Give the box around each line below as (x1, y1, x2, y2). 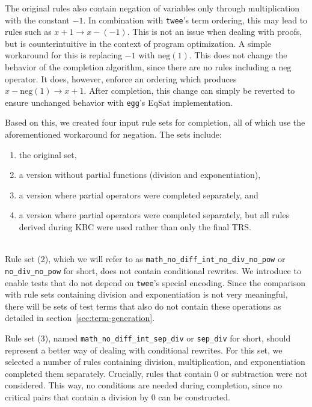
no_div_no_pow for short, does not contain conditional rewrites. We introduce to (5, 264, 301, 277)
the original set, (19, 148, 77, 161)
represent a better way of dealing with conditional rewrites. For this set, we (5, 343, 283, 356)
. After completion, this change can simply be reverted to (84, 84, 295, 97)
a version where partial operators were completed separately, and (19, 188, 258, 201)
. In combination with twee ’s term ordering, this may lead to (83, 13, 308, 26)
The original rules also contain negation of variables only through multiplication (5, 2, 300, 14)
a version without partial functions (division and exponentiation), (19, 168, 261, 181)
